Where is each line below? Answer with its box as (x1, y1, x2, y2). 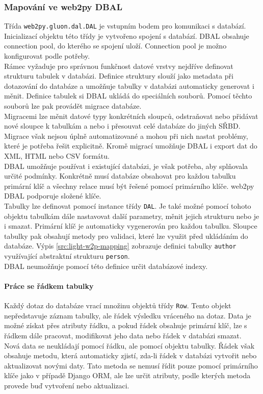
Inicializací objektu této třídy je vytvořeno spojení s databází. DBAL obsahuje (4, 30, 249, 41)
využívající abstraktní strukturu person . (4, 251, 130, 261)
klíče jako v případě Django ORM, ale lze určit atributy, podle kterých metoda (4, 370, 251, 381)
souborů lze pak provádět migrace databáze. (4, 101, 142, 111)
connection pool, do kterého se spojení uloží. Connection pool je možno (4, 40, 227, 51)
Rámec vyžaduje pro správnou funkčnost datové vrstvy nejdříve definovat (4, 60, 233, 71)
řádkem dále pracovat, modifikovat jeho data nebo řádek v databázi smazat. (4, 330, 242, 340)
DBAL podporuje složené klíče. (4, 190, 101, 201)
